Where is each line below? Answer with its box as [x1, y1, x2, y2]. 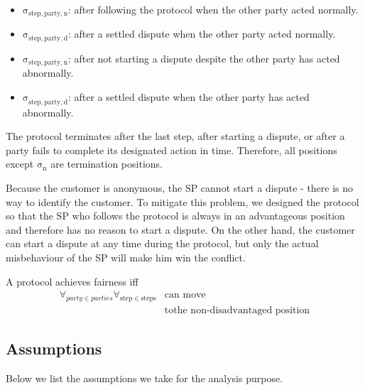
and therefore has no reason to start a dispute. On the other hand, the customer [6, 222, 355, 237]
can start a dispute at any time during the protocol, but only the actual [6, 236, 319, 251]
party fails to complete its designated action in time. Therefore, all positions [6, 142, 337, 157]
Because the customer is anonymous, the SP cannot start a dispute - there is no [6, 180, 354, 195]
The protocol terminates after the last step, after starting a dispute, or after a [6, 129, 345, 143]
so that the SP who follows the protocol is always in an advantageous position [6, 208, 345, 223]
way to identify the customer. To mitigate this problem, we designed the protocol [6, 194, 359, 209]
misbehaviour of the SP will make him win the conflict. [6, 250, 246, 265]
